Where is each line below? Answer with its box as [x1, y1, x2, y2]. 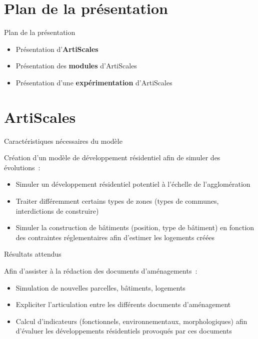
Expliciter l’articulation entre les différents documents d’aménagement [15, 299, 231, 310]
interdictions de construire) [15, 205, 99, 216]
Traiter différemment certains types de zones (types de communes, [15, 196, 219, 206]
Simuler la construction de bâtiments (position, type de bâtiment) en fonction [15, 222, 254, 233]
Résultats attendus [4, 249, 61, 259]
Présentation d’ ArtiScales [15, 43, 98, 54]
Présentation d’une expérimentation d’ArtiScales [15, 77, 172, 87]
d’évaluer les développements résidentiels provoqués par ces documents [15, 326, 232, 336]
